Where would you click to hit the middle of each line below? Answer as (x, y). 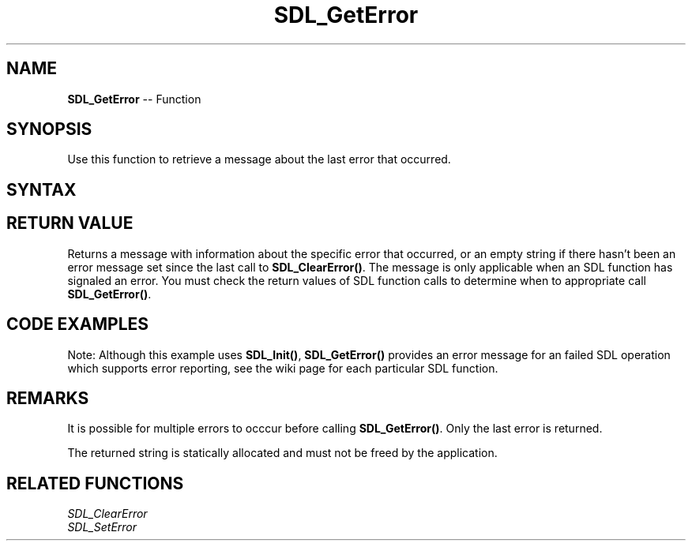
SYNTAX (41, 189)
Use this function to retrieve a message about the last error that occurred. (259, 159)
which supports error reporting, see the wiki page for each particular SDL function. (283, 368)
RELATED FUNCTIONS (95, 483)
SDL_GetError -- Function (134, 99)
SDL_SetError (102, 527)
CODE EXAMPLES (78, 324)
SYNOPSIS (49, 129)
